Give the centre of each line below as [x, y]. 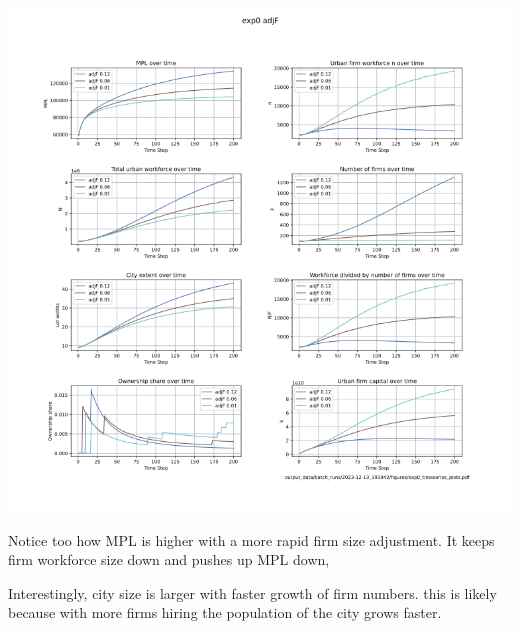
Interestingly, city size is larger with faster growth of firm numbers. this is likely [252, 592]
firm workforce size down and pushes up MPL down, [169, 559]
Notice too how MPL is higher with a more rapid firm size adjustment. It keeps [251, 539]
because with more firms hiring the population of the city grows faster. [225, 612]
